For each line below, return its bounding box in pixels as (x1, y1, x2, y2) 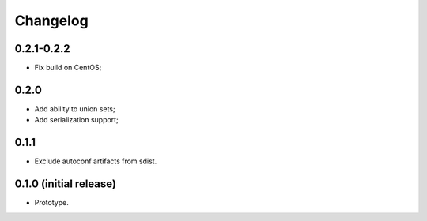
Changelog (14, 12, 89, 29)
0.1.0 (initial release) (14, 178, 116, 191)
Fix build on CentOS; (34, 63, 102, 73)
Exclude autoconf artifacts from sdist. (34, 156, 157, 166)
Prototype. (34, 198, 69, 208)
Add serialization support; (34, 115, 119, 125)
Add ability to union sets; (34, 103, 115, 114)
